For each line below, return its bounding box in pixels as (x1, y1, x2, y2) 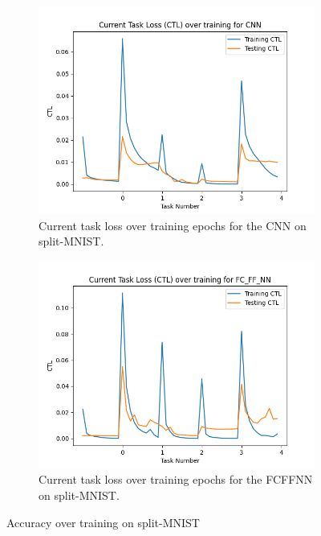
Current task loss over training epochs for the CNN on (39, 216, 307, 233)
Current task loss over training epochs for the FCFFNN (39, 471, 313, 488)
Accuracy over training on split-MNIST (6, 513, 200, 530)
